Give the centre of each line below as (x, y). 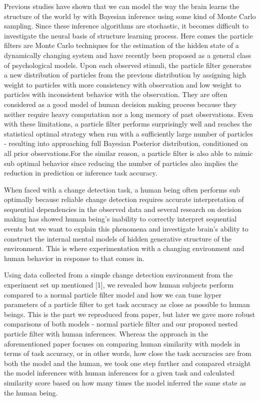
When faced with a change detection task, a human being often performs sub (122, 189)
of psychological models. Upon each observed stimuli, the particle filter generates (128, 65)
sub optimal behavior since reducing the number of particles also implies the (121, 163)
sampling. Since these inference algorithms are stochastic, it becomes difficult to (126, 26)
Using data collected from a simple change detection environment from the (118, 275)
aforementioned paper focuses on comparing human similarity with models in (122, 343)
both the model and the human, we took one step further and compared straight (127, 363)
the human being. (31, 392)
